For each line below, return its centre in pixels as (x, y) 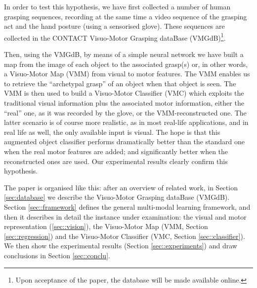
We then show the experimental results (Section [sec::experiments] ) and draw (121, 246)
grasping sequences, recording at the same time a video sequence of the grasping (126, 16)
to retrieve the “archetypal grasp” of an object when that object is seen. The (120, 83)
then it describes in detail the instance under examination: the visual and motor (125, 216)
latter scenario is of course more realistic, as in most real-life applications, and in (126, 122)
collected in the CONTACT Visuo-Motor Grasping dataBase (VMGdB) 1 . (115, 37)
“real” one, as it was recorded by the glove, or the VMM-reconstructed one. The (125, 112)
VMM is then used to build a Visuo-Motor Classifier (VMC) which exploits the (124, 93)
